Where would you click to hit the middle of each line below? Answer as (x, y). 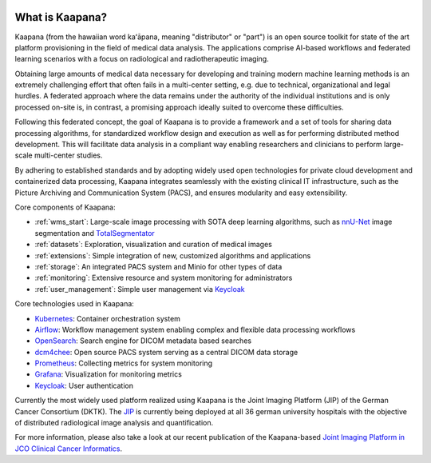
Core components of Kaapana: (65, 207)
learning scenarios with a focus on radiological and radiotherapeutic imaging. (142, 59)
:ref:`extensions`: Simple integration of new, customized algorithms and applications (173, 255)
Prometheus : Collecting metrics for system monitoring (124, 363)
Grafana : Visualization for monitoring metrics (109, 374)
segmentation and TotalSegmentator (95, 233)
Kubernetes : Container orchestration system (108, 318)
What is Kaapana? (61, 17)
